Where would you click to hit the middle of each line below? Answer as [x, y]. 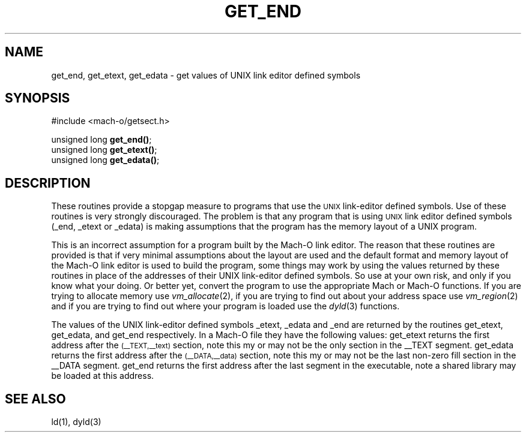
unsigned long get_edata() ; [105, 160]
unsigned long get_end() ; [101, 140]
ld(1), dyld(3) [76, 422]
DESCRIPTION [48, 183]
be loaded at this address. [103, 376]
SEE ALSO [35, 399]
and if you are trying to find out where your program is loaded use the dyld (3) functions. [225, 306]
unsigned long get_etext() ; [104, 150]
